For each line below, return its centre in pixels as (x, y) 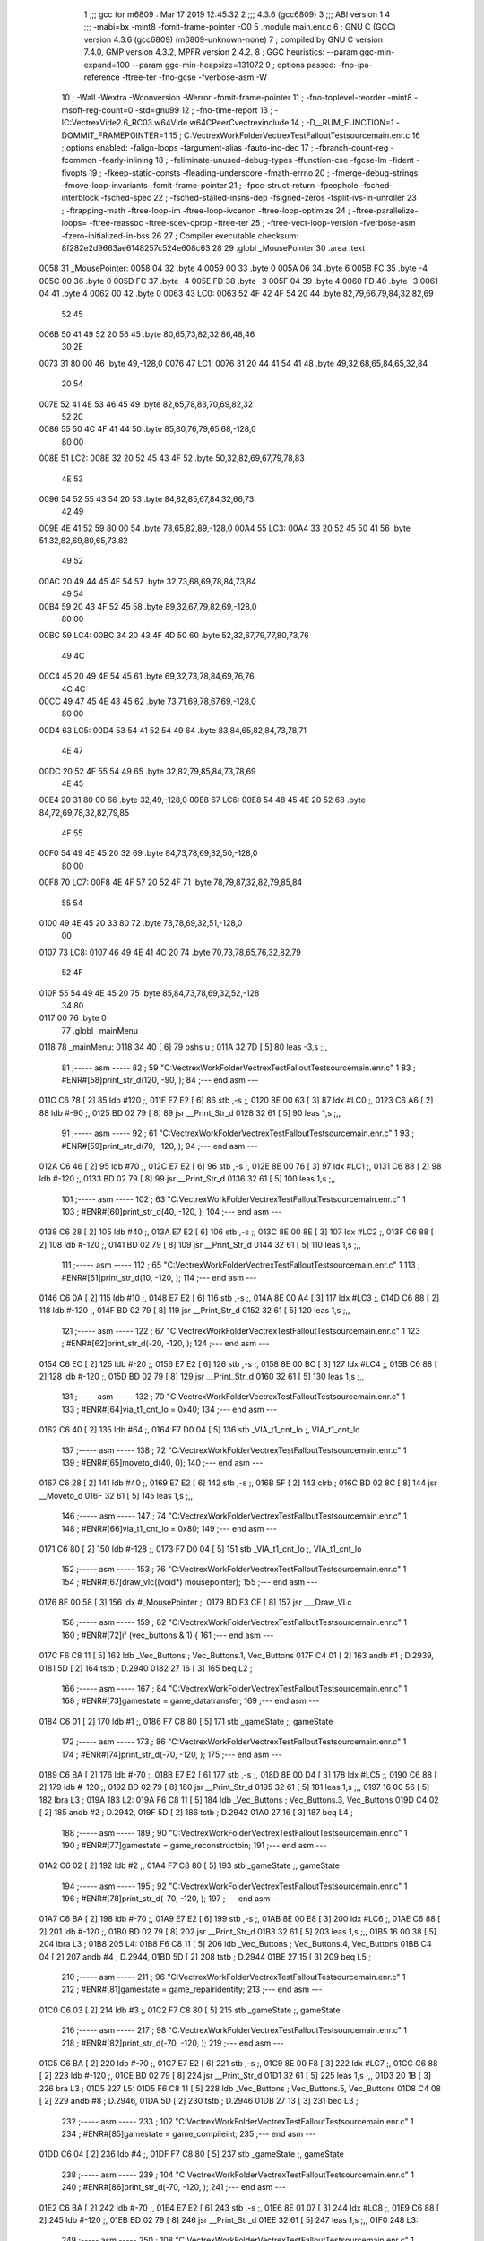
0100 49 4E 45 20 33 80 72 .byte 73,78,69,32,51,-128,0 (141, 923)
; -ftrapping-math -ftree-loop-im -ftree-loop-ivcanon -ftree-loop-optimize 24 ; (206, 210)
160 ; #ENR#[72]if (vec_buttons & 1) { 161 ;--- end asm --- (168, 1635)
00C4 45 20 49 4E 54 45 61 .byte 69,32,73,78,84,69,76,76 (147, 676)
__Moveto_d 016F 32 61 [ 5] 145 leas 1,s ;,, (116, 1495)
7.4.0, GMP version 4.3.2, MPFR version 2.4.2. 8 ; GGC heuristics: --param (221, 52)
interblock (80, 198)
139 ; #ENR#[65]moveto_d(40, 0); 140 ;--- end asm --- (162, 1462)
